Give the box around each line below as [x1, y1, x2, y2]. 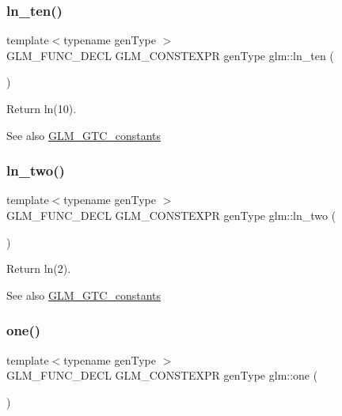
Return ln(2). [6, 260, 71, 277]
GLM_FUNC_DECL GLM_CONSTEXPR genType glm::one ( [6, 367, 318, 384]
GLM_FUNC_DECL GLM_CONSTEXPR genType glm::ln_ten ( [6, 47, 334, 63]
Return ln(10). [6, 100, 77, 116]
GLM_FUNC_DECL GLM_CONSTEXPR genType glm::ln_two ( [6, 207, 336, 223]
